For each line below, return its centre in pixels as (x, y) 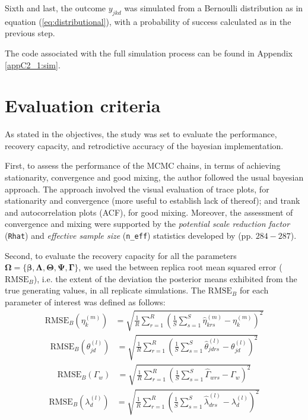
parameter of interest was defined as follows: (85, 302)
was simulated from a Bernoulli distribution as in (214, 8)
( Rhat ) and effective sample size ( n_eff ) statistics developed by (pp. (129, 236)
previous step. (30, 33)
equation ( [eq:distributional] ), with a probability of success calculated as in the (148, 21)
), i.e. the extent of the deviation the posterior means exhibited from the (165, 278)
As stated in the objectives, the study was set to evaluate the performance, (141, 134)
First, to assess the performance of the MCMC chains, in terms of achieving (143, 165)
